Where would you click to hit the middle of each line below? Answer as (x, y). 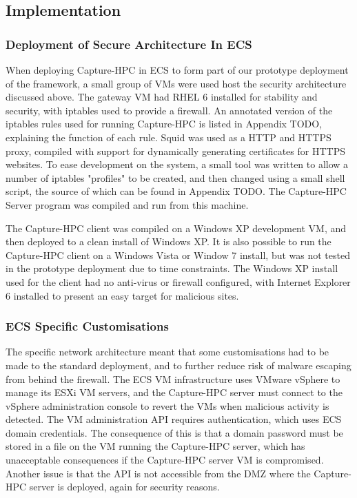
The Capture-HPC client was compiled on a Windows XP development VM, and (176, 228)
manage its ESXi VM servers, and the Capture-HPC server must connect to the (174, 392)
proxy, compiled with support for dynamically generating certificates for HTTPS (175, 151)
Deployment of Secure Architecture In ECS (129, 44)
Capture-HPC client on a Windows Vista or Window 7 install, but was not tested (178, 255)
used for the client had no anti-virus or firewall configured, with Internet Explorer (178, 281)
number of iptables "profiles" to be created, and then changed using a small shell (175, 177)
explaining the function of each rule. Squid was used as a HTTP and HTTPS (169, 137)
